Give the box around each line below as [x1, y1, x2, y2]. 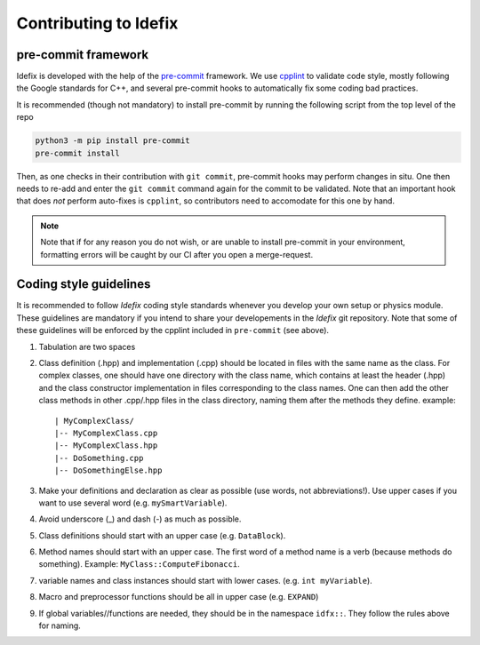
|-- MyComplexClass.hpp [54, 441, 158, 450]
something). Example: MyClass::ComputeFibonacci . [38, 559, 240, 569]
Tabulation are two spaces [38, 341, 136, 352]
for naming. [38, 620, 82, 631]
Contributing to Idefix [16, 13, 179, 33]
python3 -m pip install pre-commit [35, 136, 190, 146]
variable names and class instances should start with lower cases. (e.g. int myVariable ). [38, 575, 372, 585]
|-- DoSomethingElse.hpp [54, 466, 163, 475]
